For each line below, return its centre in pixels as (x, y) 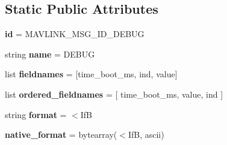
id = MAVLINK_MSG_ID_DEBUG (75, 34)
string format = (36, 114)
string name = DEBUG (50, 54)
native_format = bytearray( (61, 135)
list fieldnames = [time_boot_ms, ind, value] (91, 74)
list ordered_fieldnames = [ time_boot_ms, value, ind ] (114, 94)
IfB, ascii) (146, 135)
